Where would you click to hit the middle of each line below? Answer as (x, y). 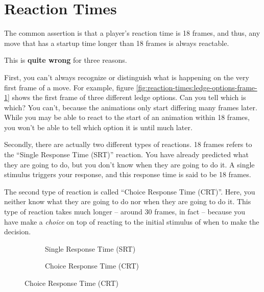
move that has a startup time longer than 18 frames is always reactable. (117, 43)
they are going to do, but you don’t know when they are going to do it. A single (129, 164)
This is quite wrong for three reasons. (66, 60)
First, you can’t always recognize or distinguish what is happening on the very (127, 77)
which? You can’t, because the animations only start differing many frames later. (131, 107)
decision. (18, 232)
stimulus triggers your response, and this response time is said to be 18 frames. (128, 174)
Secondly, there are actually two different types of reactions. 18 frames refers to (128, 144)
